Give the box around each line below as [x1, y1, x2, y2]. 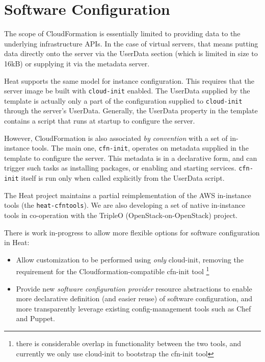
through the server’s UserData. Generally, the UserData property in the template [4, 105, 258, 116]
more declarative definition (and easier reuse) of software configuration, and [16, 293, 253, 304]
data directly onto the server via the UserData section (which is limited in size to [4, 48, 258, 59]
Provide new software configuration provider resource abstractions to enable [16, 283, 252, 294]
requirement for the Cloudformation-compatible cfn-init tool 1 [16, 264, 209, 277]
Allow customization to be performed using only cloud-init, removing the [16, 254, 244, 264]
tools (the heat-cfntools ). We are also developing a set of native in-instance [4, 200, 245, 210]
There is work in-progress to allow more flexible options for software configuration [4, 227, 260, 237]
